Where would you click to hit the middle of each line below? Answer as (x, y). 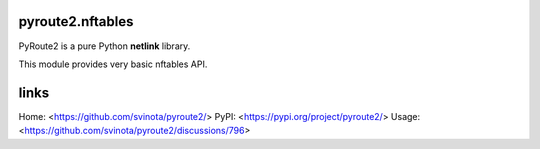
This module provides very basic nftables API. (113, 64)
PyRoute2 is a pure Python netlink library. (104, 46)
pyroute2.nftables (76, 21)
